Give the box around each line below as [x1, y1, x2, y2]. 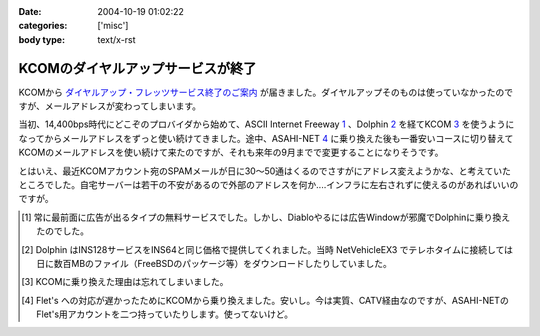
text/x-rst [97, 33, 136, 45]
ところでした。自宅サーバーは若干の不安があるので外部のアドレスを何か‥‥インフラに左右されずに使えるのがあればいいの [18, 179, 519, 191]
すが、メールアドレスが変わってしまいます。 [18, 100, 202, 112]
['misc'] [97, 20, 129, 32]
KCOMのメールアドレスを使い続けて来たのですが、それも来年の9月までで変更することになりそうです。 [18, 146, 444, 159]
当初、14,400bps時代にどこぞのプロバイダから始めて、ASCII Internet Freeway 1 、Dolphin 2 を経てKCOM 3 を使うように [18, 118, 515, 130]
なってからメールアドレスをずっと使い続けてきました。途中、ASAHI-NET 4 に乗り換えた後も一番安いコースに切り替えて [18, 132, 514, 144]
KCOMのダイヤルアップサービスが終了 [18, 60, 257, 77]
